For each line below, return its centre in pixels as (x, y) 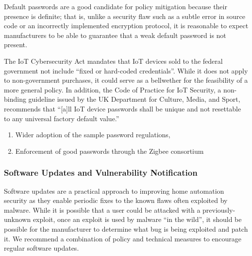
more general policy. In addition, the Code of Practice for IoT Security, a (113, 89)
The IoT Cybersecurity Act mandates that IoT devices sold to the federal (113, 61)
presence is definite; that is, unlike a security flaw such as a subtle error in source (125, 16)
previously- (219, 210)
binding (15, 99)
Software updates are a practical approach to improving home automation (114, 191)
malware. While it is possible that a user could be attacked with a (102, 210)
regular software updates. (42, 248)
